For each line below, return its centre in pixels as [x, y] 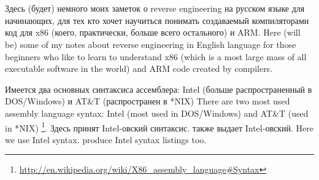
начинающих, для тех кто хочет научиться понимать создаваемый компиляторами [157, 20]
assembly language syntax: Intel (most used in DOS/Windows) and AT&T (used [157, 113]
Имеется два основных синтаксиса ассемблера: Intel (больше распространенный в [159, 89]
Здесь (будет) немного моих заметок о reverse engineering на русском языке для [155, 8]
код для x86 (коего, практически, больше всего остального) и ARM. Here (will [153, 32]
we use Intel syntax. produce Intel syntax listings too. [106, 139]
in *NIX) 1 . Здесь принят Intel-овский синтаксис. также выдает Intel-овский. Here [159, 127]
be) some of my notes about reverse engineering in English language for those [151, 44]
